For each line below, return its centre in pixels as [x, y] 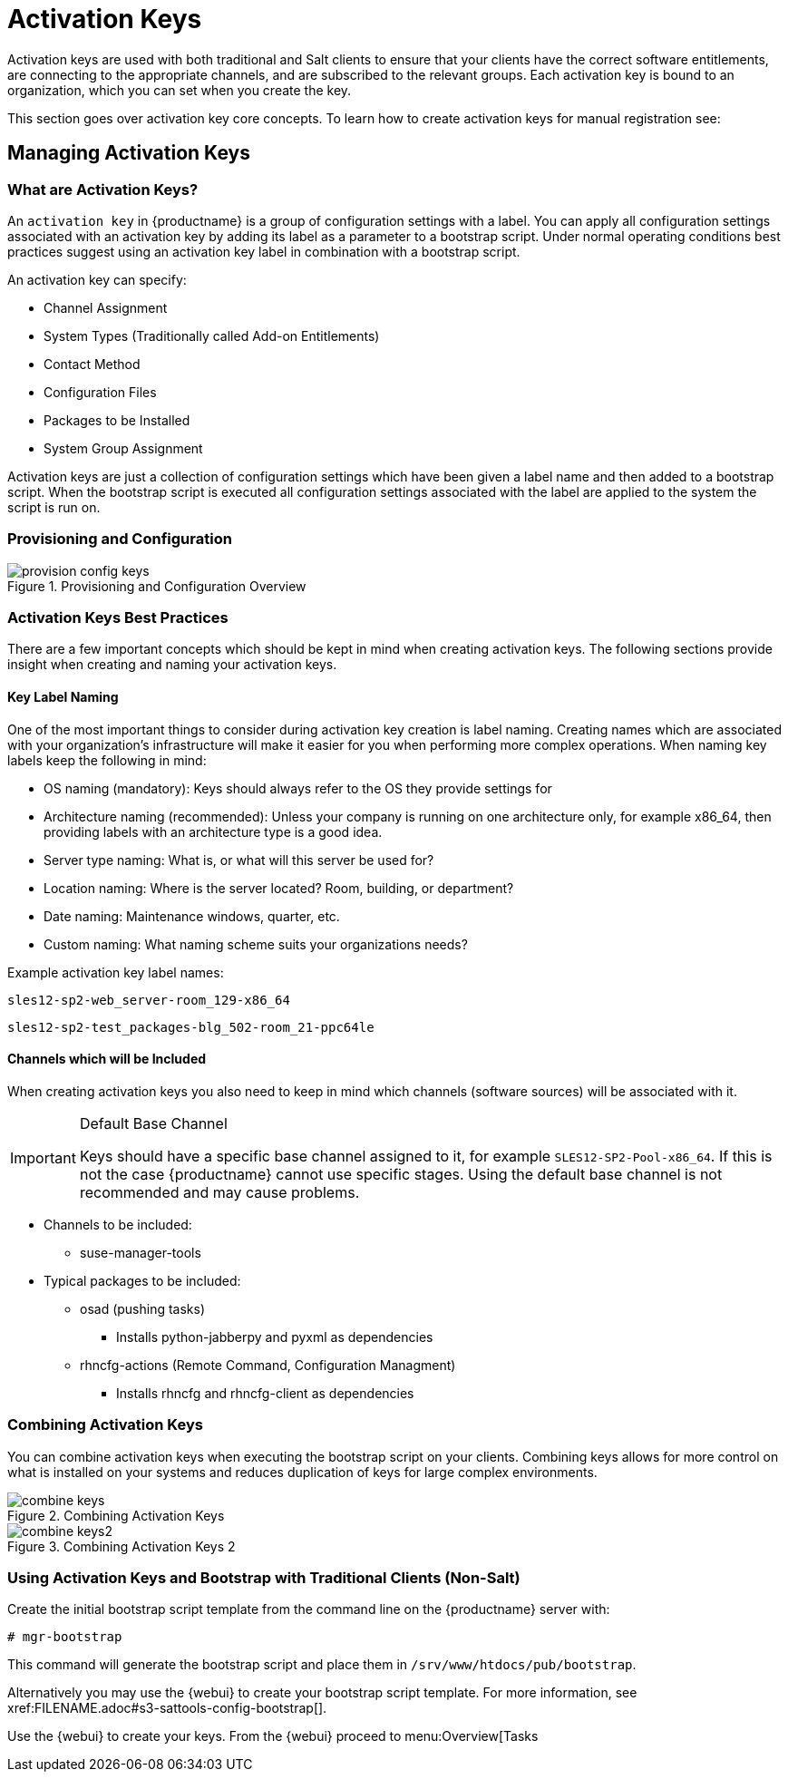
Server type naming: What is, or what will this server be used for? [239, 860]
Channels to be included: [118, 1224]
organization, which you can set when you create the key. [180, 90]
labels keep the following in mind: [107, 760]
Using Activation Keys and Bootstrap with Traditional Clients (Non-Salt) [264, 1578]
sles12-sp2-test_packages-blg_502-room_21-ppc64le [191, 1027]
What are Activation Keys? [103, 189]
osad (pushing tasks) [143, 1308]
